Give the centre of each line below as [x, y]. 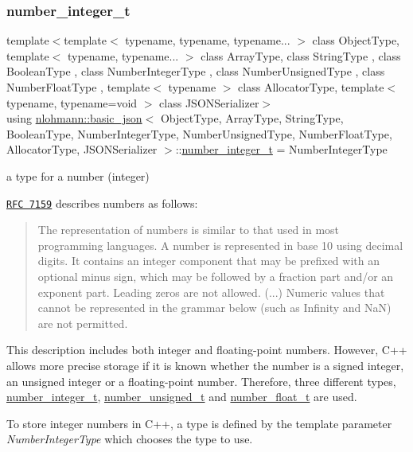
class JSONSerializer [209, 102]
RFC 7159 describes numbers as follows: [102, 203]
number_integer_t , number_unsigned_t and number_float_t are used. [182, 397]
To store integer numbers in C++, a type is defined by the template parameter [199, 423]
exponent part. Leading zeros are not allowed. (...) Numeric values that [211, 292]
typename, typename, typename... [208, 40]
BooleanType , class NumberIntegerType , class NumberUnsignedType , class [196, 71]
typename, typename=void [72, 102]
